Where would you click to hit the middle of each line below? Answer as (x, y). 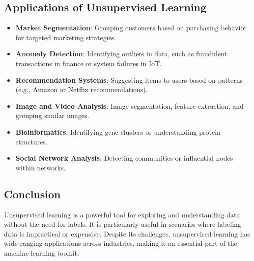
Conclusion (32, 194)
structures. (31, 141)
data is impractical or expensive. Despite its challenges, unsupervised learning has (127, 233)
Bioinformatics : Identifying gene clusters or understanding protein (118, 131)
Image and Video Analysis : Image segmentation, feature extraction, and (129, 106)
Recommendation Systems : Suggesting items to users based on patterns (129, 80)
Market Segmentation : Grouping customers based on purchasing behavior (131, 28)
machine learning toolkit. (42, 252)
